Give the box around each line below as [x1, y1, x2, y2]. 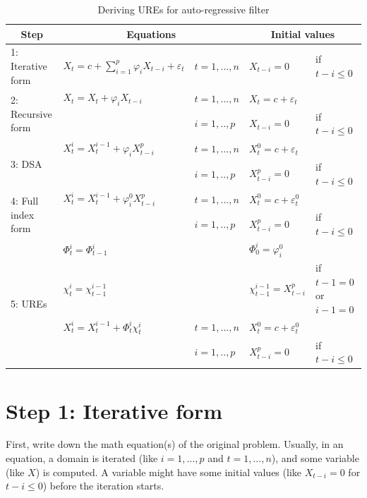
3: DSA [11, 157, 42, 171]
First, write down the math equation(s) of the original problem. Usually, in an [6, 437, 344, 451]
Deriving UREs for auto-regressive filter [97, 2, 270, 16]
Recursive [11, 106, 52, 121]
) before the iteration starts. [42, 478, 164, 493]
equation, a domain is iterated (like [6, 451, 158, 466]
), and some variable [271, 451, 359, 466]
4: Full [11, 193, 39, 208]
